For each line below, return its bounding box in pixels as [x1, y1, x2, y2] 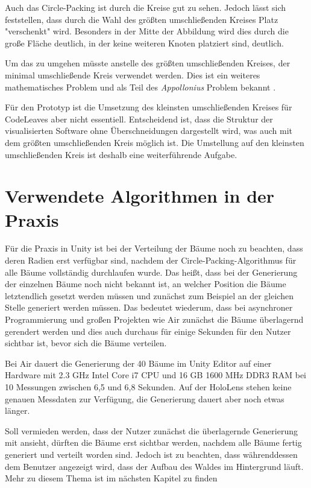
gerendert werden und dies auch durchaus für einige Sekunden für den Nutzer [5, 325, 291, 337]
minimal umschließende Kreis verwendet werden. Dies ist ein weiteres [5, 68, 260, 81]
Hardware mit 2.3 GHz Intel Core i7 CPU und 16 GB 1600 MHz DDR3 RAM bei [5, 369, 306, 381]
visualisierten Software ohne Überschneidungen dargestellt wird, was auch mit [5, 124, 292, 137]
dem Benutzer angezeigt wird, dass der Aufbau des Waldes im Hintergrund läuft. [5, 460, 304, 472]
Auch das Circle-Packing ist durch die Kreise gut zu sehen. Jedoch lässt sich [5, 1, 286, 13]
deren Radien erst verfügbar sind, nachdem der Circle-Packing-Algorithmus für [5, 254, 297, 267]
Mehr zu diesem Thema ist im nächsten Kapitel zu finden [5, 472, 218, 484]
